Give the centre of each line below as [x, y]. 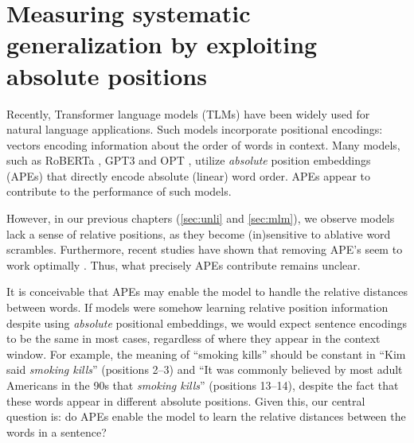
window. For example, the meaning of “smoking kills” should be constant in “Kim [206, 354]
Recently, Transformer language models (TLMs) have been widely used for [188, 113]
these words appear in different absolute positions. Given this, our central [186, 400]
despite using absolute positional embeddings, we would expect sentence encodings [207, 323]
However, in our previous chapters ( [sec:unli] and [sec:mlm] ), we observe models [201, 218]
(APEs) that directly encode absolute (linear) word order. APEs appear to [189, 175]
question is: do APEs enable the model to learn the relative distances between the [206, 416]
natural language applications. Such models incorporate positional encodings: [195, 129]
